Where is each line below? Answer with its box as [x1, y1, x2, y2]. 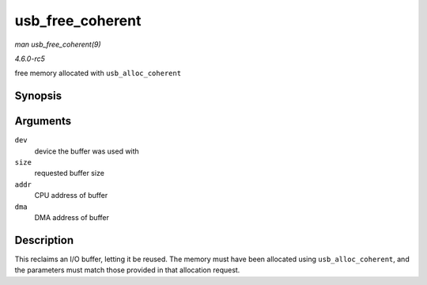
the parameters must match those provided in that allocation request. [14, 265, 240, 275]
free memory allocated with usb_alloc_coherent [14, 68, 182, 78]
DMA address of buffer [34, 212, 110, 222]
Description [14, 234, 74, 247]
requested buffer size [34, 169, 104, 178]
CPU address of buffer [34, 191, 108, 200]
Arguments [14, 115, 72, 128]
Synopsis [14, 89, 62, 103]
